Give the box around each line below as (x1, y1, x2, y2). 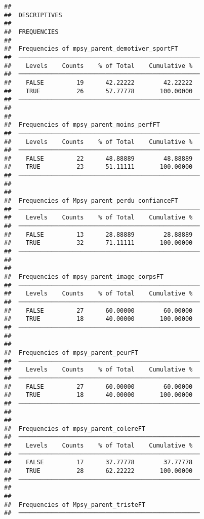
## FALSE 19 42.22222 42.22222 (4, 79, 193, 86)
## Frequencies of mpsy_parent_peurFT (4, 349, 138, 356)
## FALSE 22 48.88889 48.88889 (4, 155, 193, 162)
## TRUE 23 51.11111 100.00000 (4, 163, 193, 171)
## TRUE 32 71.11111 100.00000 (4, 239, 193, 247)
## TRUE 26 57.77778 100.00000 (4, 87, 193, 95)
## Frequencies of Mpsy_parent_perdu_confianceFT (4, 197, 178, 205)
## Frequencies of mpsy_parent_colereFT (4, 425, 146, 432)
